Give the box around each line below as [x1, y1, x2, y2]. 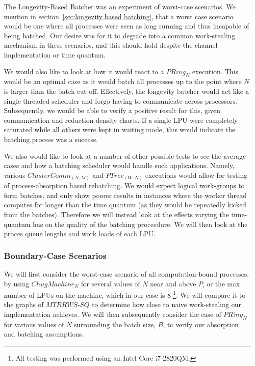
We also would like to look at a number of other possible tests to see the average [4, 150, 246, 161]
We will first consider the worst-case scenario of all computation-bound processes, [4, 269, 249, 279]
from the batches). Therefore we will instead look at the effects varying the [4, 209, 229, 219]
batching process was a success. [4, 134, 98, 144]
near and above [150, 278, 196, 288]
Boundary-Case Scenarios [4, 249, 107, 261]
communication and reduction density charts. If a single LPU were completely [4, 114, 238, 125]
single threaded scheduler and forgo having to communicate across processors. [4, 95, 237, 106]
